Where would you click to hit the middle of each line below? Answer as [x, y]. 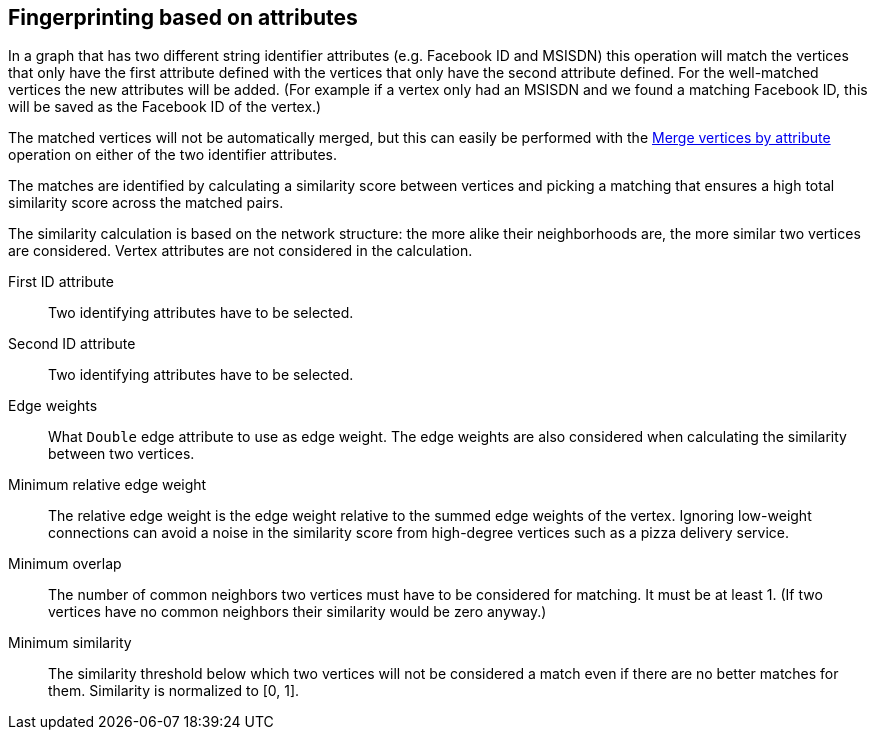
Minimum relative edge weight [107, 485]
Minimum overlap [65, 564]
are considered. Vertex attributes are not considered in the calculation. [240, 251]
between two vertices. [121, 454]
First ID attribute [61, 282]
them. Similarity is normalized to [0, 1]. [174, 691]
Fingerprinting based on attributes [183, 17]
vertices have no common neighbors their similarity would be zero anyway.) [297, 612]
